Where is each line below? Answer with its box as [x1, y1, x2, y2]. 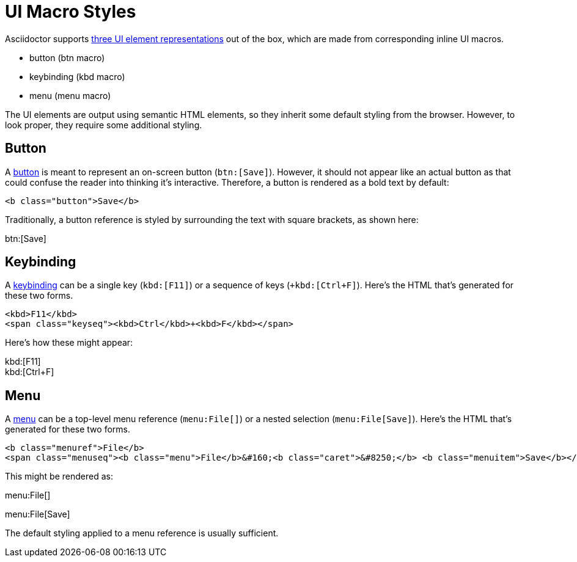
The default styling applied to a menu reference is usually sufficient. [5, 528, 279, 539]
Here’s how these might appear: [5, 337, 133, 348]
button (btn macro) [29, 52, 105, 63]
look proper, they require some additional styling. [5, 119, 202, 130]
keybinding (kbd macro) [29, 71, 125, 82]
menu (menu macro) [29, 90, 111, 101]
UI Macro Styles [5, 1, 136, 22]
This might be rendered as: [5, 471, 113, 482]
